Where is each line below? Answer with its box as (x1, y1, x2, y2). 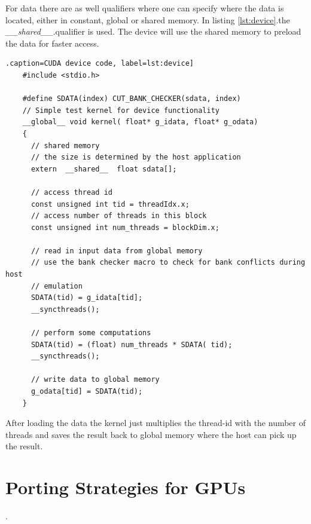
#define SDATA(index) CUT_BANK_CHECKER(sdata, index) (22, 94, 241, 103)
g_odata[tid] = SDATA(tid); (31, 387, 143, 396)
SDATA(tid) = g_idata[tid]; (31, 293, 143, 302)
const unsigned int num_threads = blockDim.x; (31, 223, 219, 232)
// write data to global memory (31, 375, 160, 384)
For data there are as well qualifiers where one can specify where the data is (5, 2, 284, 14)
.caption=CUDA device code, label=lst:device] (5, 59, 194, 68)
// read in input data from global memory (31, 246, 203, 255)
